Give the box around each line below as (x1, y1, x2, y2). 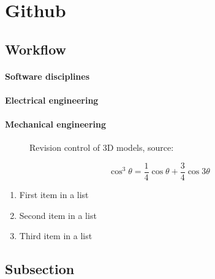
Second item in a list (19, 208, 97, 221)
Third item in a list (19, 229, 92, 242)
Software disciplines (5, 69, 90, 82)
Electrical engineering (5, 93, 99, 106)
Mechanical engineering (5, 118, 107, 131)
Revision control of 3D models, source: (29, 141, 174, 154)
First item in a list (19, 188, 89, 201)
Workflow (5, 39, 67, 58)
